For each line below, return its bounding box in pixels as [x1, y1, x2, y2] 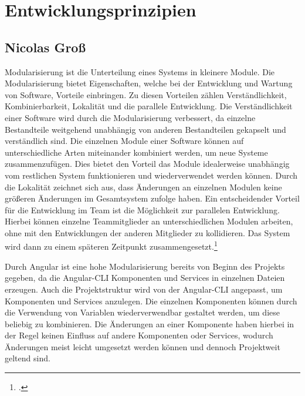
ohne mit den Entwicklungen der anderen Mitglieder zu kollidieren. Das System [5, 226, 290, 239]
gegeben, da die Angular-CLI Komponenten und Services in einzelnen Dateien [5, 271, 285, 284]
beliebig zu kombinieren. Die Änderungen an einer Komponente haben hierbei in [5, 317, 294, 330]
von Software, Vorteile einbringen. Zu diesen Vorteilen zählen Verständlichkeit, [5, 88, 287, 100]
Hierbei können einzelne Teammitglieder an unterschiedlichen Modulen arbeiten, [5, 215, 293, 227]
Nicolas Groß [5, 38, 86, 56]
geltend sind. [5, 352, 50, 364]
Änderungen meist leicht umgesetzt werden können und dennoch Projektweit [5, 340, 280, 353]
